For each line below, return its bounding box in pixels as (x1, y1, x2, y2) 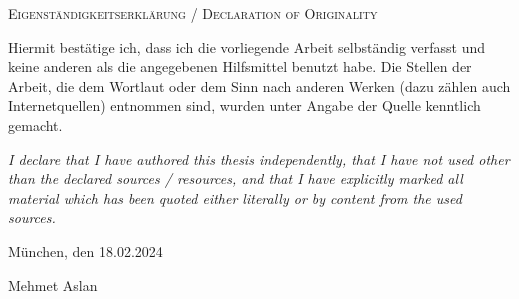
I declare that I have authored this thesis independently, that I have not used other (8, 148, 510, 169)
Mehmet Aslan (8, 274, 98, 295)
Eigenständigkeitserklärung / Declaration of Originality (8, 3, 378, 23)
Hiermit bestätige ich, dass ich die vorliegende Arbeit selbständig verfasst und (8, 36, 486, 57)
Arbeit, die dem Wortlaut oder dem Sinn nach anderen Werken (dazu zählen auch (8, 75, 511, 96)
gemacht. (8, 114, 63, 135)
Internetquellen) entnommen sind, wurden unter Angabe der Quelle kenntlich (8, 95, 481, 116)
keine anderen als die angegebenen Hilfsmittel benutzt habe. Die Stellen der (8, 56, 472, 77)
